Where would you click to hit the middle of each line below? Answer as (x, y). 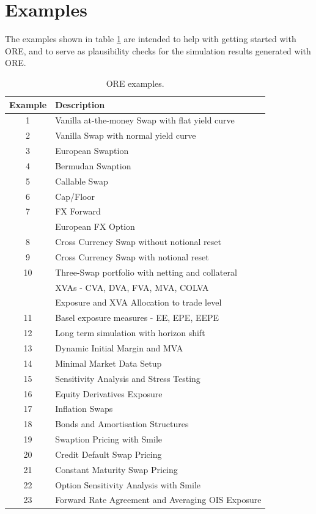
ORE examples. (135, 83)
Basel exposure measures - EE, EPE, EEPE (137, 318)
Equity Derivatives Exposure (109, 393)
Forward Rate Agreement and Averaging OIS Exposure (158, 500)
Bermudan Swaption (93, 165)
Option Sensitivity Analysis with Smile (128, 484)
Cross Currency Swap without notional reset (138, 242)
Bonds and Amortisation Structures (122, 424)
